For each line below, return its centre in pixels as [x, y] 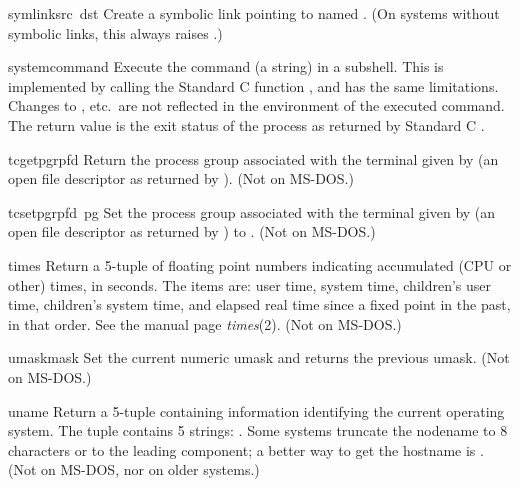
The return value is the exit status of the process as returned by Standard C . [246, 124]
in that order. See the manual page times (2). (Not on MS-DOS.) [205, 323]
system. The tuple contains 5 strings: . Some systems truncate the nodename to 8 [258, 430]
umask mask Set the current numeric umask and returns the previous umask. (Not [259, 357]
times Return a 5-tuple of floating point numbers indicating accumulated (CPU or [260, 264]
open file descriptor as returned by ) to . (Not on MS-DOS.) [192, 231]
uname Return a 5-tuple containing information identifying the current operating [256, 410]
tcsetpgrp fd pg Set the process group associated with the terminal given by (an [252, 211]
